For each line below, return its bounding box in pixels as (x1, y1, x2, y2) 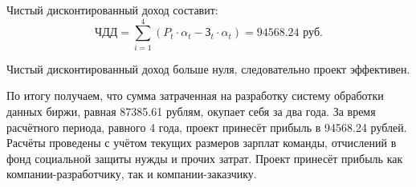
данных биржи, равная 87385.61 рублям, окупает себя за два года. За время (6, 102, 376, 119)
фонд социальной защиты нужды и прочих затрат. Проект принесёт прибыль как (6, 149, 403, 166)
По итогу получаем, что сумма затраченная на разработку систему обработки (6, 87, 384, 104)
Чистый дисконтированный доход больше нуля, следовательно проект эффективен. (6, 60, 410, 77)
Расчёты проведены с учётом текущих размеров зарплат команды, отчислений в (6, 134, 397, 151)
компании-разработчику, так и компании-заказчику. (6, 165, 257, 182)
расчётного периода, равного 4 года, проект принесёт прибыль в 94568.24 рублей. (6, 118, 407, 135)
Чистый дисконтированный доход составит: (6, 2, 218, 18)
